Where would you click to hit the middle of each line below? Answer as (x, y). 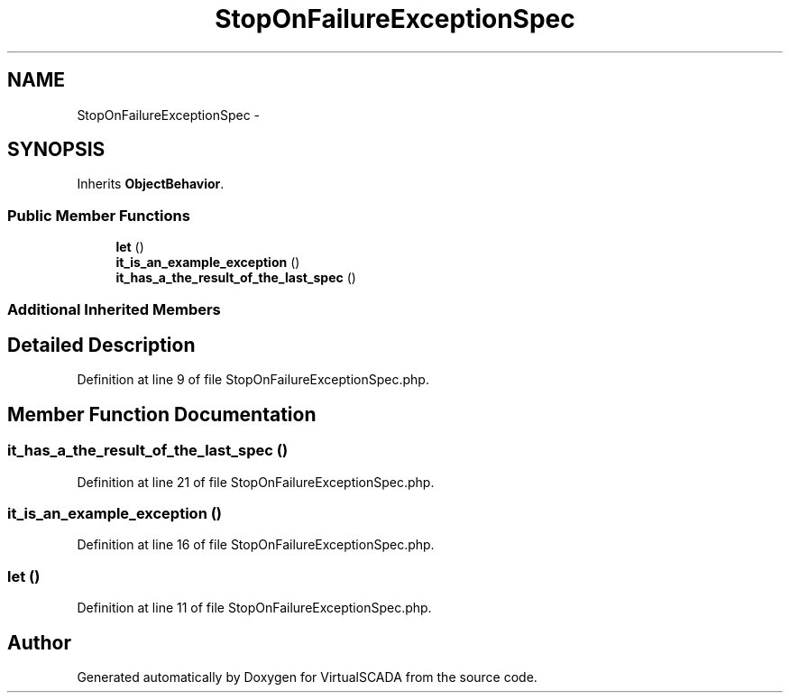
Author (39, 642)
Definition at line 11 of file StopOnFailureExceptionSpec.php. (254, 608)
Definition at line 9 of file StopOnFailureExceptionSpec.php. (253, 380)
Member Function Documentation (162, 414)
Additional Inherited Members (114, 309)
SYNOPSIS (56, 150)
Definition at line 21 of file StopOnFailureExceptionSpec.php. (256, 482)
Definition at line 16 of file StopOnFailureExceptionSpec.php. (256, 545)
